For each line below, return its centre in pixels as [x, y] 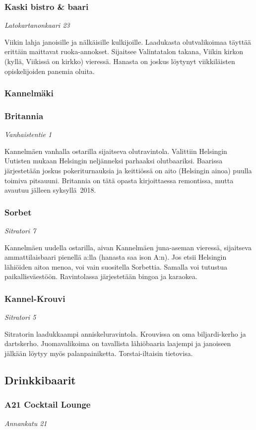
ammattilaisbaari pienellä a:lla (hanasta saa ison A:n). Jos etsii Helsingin [116, 257]
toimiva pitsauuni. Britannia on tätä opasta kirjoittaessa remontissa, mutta [119, 180]
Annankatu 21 [26, 423]
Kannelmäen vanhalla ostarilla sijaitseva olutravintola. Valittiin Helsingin [116, 151]
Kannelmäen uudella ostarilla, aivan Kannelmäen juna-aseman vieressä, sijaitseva [128, 247]
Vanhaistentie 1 [28, 134]
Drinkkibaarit [40, 380]
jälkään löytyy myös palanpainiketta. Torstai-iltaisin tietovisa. [99, 353]
